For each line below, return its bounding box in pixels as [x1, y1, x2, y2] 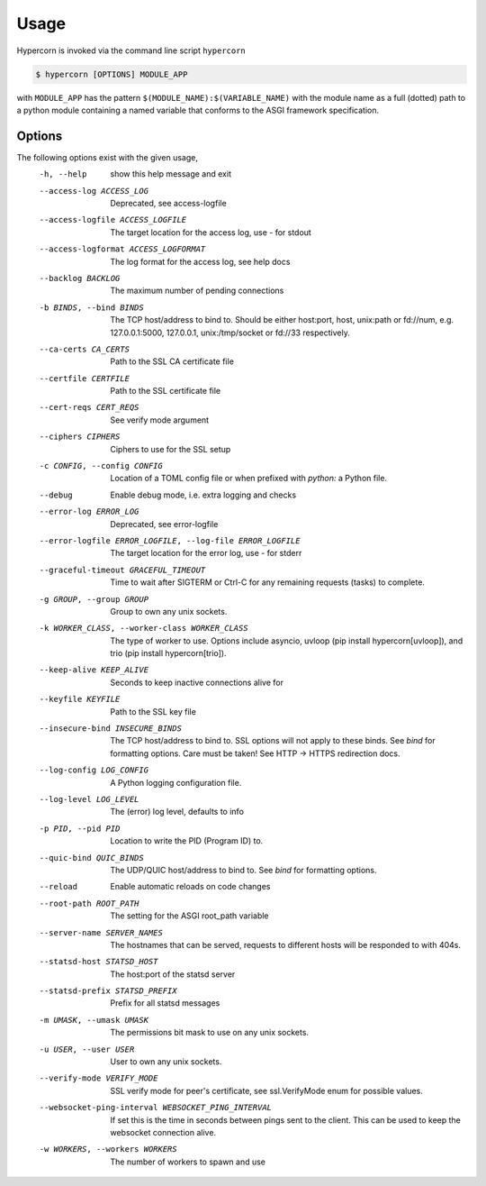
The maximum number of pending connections [110, 285, 284, 296]
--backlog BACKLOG [39, 273, 121, 283]
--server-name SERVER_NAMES [39, 927, 164, 937]
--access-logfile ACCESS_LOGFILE [39, 214, 187, 225]
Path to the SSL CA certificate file [110, 356, 234, 367]
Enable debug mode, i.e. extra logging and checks [110, 489, 297, 500]
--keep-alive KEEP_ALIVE [39, 665, 148, 675]
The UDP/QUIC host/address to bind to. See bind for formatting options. [110, 864, 377, 875]
